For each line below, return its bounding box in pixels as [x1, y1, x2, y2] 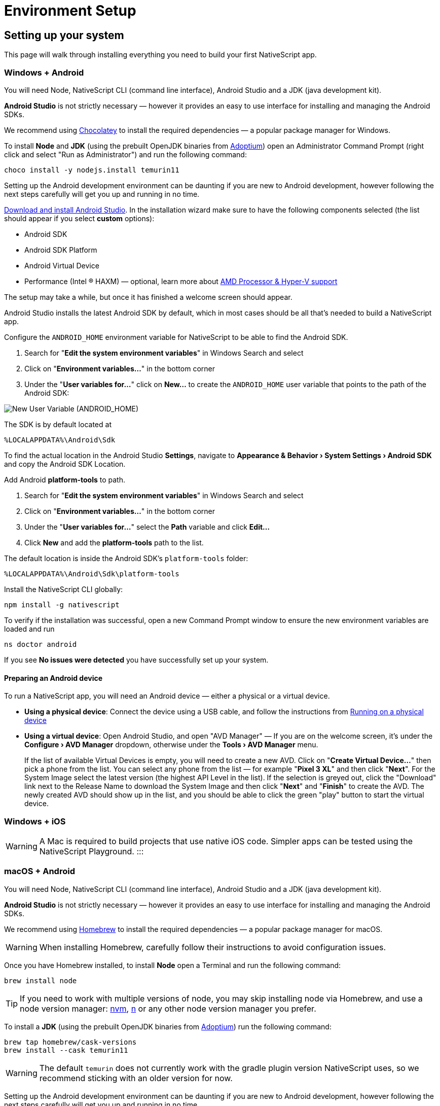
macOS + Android [4, 866, 75, 877]
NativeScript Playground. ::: [39, 846, 144, 856]
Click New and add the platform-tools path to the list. [24, 538, 204, 547]
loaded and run [4, 624, 55, 633]
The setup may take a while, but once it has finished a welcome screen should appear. [4, 292, 292, 301]
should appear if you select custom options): [4, 214, 155, 223]
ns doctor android [4, 640, 77, 648]
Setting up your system [4, 28, 124, 42]
